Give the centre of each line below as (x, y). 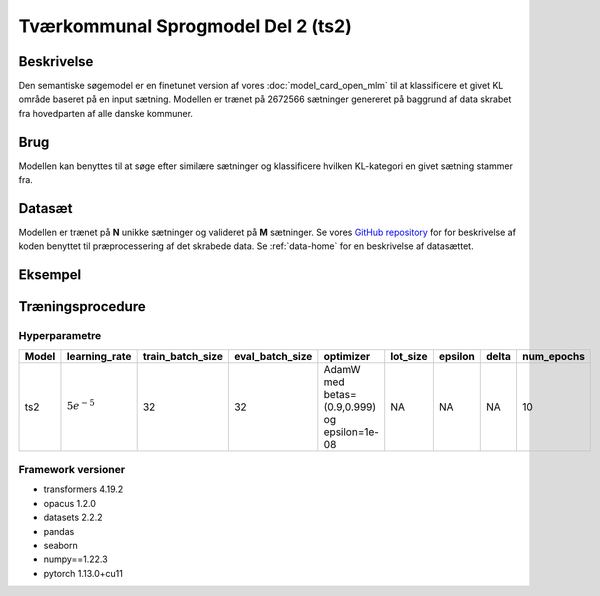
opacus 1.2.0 (70, 503)
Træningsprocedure (82, 306)
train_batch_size (183, 356)
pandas (59, 531)
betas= (340, 394)
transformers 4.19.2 (83, 489)
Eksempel (50, 275)
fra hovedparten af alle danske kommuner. (106, 113)
